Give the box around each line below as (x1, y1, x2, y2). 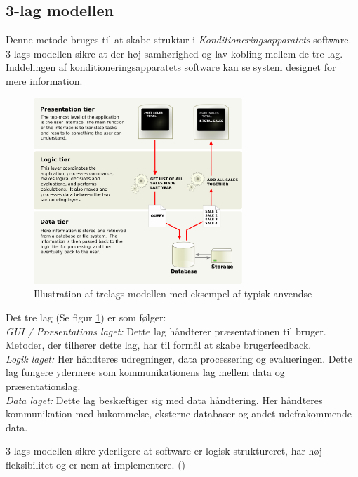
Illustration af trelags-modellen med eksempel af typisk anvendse (34, 286, 312, 301)
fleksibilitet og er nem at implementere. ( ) (6, 457, 186, 471)
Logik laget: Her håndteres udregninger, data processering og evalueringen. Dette (6, 351, 352, 365)
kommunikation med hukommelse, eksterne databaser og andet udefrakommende (6, 406, 352, 421)
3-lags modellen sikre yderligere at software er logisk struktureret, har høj (6, 443, 323, 458)
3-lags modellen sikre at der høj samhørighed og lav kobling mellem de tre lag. (6, 46, 343, 60)
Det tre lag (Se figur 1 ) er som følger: (6, 309, 166, 324)
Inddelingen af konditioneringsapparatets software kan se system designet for (6, 60, 336, 74)
